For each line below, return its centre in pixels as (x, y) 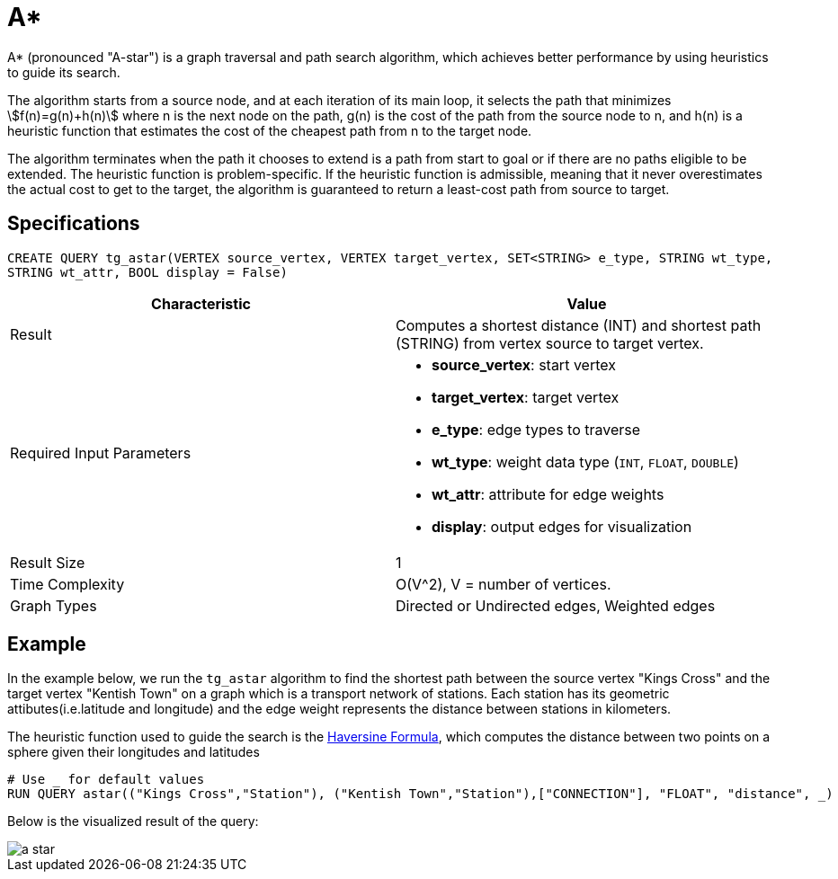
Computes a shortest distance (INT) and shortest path (579, 325)
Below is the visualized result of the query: (133, 821)
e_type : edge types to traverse (536, 429)
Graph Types (53, 605)
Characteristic (201, 303)
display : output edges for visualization (562, 526)
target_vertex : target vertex (526, 397)
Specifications (74, 224)
